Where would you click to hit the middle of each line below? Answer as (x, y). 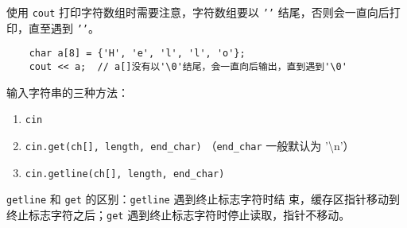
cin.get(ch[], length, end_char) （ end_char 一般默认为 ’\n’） (190, 145)
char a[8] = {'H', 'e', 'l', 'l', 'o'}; (137, 54)
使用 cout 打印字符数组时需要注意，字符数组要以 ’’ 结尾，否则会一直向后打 (203, 12)
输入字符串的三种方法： (68, 92)
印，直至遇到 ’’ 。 (53, 27)
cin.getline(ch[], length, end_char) (125, 174)
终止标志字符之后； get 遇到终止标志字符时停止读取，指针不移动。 (178, 214)
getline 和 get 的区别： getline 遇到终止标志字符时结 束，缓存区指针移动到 (203, 199)
